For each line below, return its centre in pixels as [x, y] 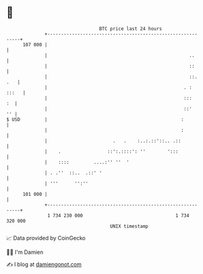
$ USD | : [95, 119]
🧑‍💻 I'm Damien [25, 252]
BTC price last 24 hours [131, 29]
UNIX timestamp [129, 226]
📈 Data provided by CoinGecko [46, 238]
